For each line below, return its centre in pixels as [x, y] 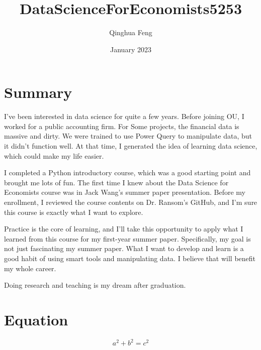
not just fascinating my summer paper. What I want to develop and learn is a [124, 248]
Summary [38, 92]
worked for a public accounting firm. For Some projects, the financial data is [122, 126]
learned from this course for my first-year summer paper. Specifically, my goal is [127, 238]
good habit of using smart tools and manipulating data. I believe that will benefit [130, 258]
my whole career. [30, 268]
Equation [36, 319]
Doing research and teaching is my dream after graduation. [95, 285]
